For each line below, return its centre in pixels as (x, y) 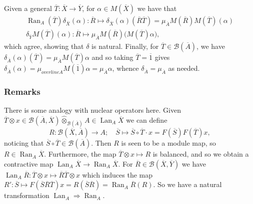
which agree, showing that (44, 46)
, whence (125, 68)
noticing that (24, 143)
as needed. (184, 68)
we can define (147, 119)
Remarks (22, 91)
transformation (27, 195)
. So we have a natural (187, 184)
